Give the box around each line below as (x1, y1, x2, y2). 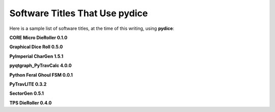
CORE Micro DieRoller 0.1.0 (9, 34, 68, 41)
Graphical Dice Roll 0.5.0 (9, 44, 63, 50)
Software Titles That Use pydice (9, 8, 148, 19)
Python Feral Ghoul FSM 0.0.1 (9, 71, 73, 78)
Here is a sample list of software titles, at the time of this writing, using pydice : (9, 25, 174, 31)
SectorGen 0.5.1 (9, 90, 44, 96)
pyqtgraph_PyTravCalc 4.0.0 (9, 62, 72, 68)
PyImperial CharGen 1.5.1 (9, 53, 64, 59)
